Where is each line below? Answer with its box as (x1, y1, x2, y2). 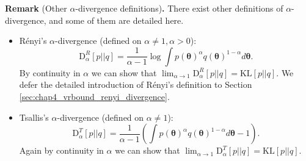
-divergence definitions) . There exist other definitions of (75, 2, 283, 14)
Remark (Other (5, 2, 67, 14)
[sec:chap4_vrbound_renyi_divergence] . (19, 90, 170, 102)
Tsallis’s (19, 110, 49, 123)
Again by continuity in (19, 144, 104, 157)
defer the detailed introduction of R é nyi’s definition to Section (19, 78, 252, 91)
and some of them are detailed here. (49, 13, 184, 26)
